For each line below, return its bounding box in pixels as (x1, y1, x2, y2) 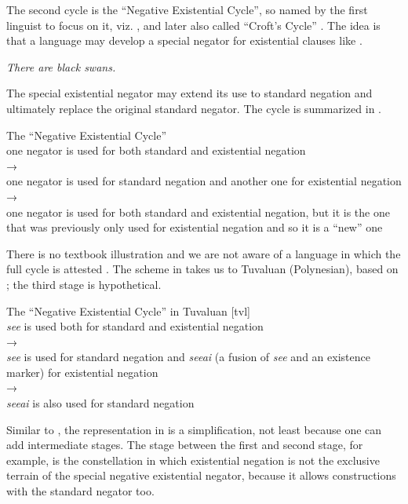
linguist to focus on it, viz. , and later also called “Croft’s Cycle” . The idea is (6, 16, 381, 33)
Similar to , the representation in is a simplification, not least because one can (6, 421, 382, 437)
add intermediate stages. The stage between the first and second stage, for (6, 436, 363, 453)
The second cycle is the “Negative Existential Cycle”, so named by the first (6, 2, 368, 17)
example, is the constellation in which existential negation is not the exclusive (6, 451, 380, 468)
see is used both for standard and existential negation (6, 318, 264, 334)
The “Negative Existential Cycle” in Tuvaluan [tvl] (6, 302, 250, 319)
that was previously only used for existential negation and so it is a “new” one (6, 219, 383, 236)
